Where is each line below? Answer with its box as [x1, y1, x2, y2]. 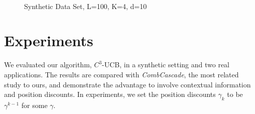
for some [21, 99, 48, 110]
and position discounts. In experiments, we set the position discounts [4, 89, 216, 99]
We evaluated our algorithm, [4, 59, 92, 70]
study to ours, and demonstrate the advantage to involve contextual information [4, 79, 251, 89]
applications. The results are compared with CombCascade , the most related [4, 69, 239, 79]
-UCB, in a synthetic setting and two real [102, 59, 229, 70]
